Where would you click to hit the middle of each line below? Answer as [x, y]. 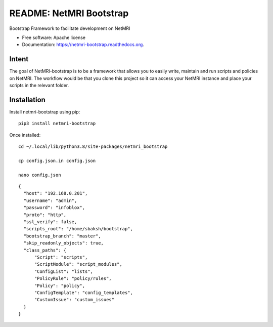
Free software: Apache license [54, 37]
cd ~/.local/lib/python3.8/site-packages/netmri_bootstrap [93, 147]
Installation [27, 99]
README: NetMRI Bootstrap [69, 13]
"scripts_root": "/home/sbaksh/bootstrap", [78, 229]
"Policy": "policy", [60, 285]
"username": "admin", [50, 200]
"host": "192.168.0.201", [56, 193]
